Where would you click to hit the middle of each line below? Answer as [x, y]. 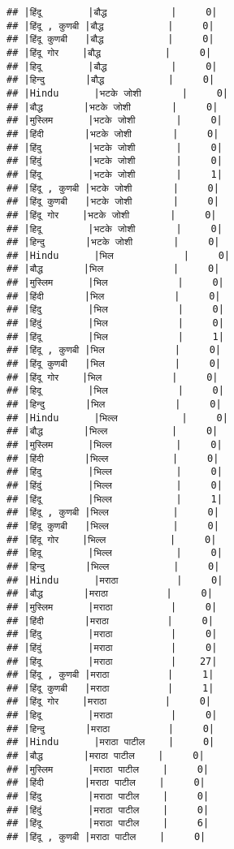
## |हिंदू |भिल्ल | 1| [115, 499]
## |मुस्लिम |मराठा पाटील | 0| [108, 769]
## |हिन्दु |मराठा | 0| [110, 728]
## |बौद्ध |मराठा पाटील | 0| [106, 756]
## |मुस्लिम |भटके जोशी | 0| [115, 121]
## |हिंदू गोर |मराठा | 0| [109, 702]
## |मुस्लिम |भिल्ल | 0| [115, 445]
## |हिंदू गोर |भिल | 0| [113, 377]
